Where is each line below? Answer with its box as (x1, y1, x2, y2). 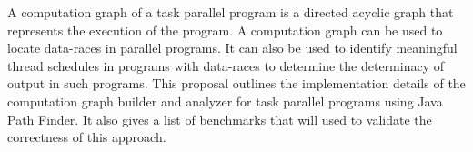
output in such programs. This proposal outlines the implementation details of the (7, 74, 466, 93)
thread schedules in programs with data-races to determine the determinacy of (7, 56, 445, 75)
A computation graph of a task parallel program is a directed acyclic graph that (7, 3, 454, 21)
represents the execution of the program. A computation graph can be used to (7, 20, 443, 39)
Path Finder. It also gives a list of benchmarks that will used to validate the (7, 109, 432, 128)
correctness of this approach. (7, 127, 166, 147)
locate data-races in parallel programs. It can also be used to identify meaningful (7, 38, 458, 57)
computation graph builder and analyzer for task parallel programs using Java (7, 91, 443, 110)
